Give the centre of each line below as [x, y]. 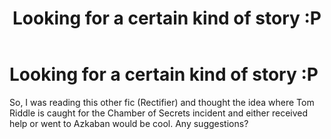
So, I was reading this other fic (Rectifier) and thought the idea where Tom [162, 102]
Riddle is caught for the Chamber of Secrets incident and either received [159, 113]
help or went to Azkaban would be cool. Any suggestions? [129, 123]
